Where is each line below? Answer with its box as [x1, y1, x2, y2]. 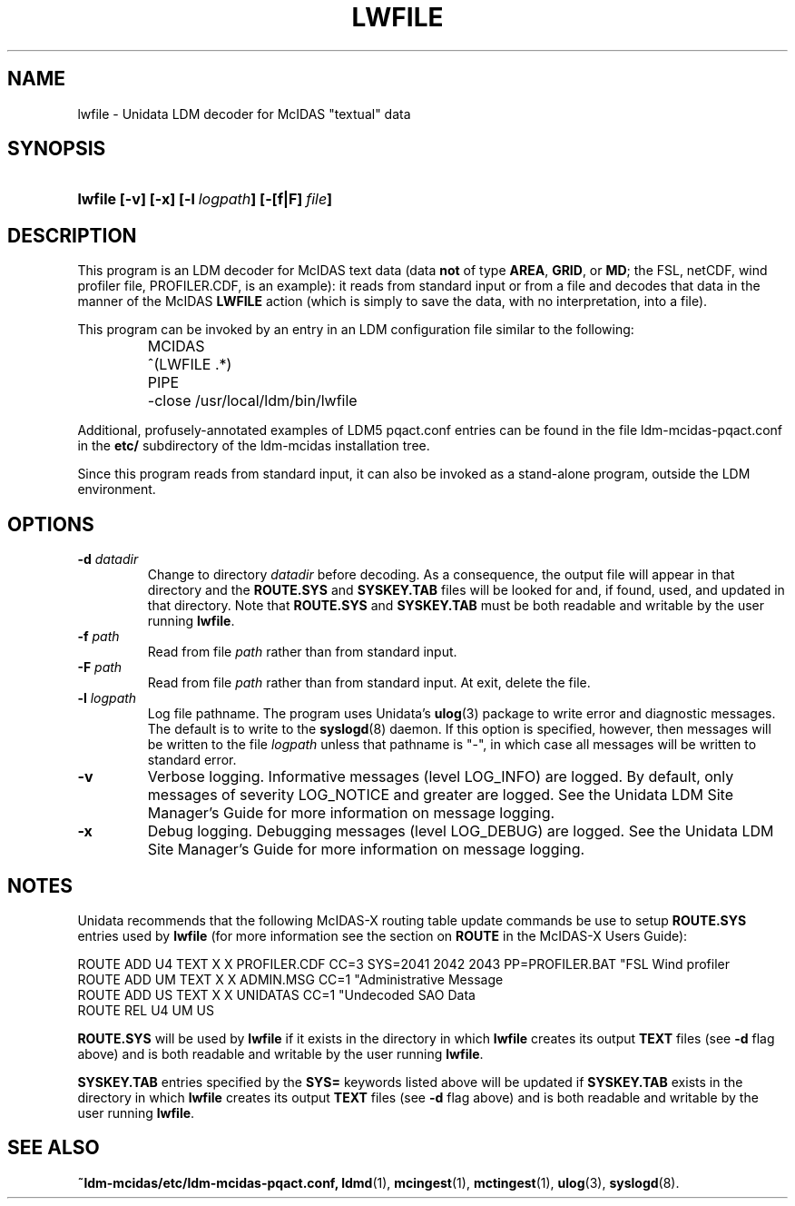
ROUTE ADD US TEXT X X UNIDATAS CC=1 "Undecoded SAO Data [77, 986, 476, 1003]
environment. [77, 481, 156, 498]
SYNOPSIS [7, 137, 106, 161]
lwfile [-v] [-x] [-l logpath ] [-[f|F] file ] [77, 190, 333, 209]
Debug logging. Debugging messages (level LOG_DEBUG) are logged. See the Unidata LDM [147, 822, 774, 841]
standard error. [147, 752, 237, 768]
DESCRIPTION [7, 223, 137, 247]
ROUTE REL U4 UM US [77, 1002, 214, 1018]
